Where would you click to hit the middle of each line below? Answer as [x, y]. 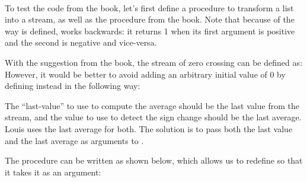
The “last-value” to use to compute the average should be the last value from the [152, 105]
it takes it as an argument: [53, 172]
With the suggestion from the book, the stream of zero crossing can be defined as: [153, 62]
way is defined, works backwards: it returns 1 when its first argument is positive [150, 31]
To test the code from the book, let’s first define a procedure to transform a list [149, 7]
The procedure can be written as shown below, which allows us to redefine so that [154, 160]
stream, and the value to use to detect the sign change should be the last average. [153, 117]
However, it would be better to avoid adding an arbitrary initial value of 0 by [145, 74]
